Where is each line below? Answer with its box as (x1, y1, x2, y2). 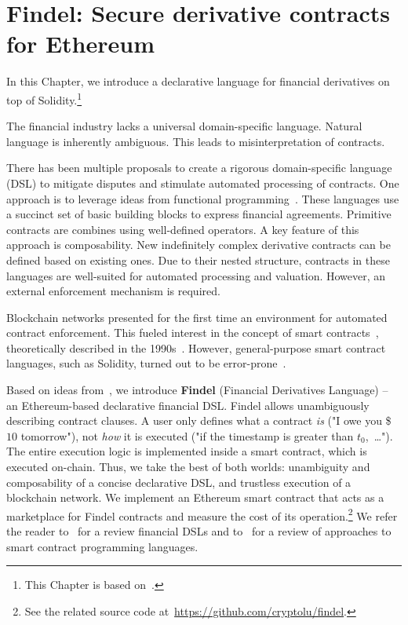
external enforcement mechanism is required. (6, 283, 220, 299)
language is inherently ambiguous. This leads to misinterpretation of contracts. (6, 133, 385, 149)
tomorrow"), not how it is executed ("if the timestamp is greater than (20, 427, 354, 444)
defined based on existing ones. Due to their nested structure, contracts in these (6, 251, 390, 268)
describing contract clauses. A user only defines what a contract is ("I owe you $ (6, 412, 392, 429)
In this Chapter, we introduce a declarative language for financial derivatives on (6, 73, 390, 90)
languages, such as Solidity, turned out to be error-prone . (6, 355, 286, 371)
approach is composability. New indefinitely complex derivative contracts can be (6, 236, 391, 253)
